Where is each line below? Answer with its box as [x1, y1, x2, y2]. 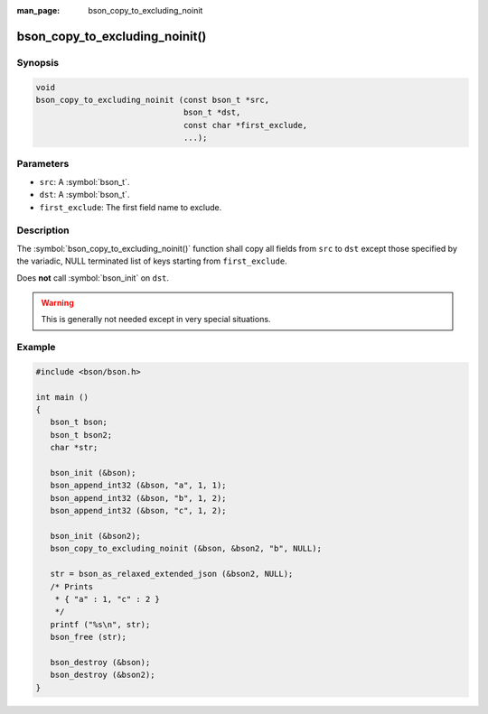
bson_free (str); [50, 632, 127, 643]
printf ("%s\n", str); [50, 619, 151, 629]
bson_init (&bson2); [50, 531, 142, 541]
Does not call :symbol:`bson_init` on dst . [16, 272, 170, 283]
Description [16, 224, 70, 236]
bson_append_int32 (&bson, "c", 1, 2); [50, 505, 227, 516]
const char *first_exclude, [183, 120, 308, 130]
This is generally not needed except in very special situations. [41, 314, 271, 325]
